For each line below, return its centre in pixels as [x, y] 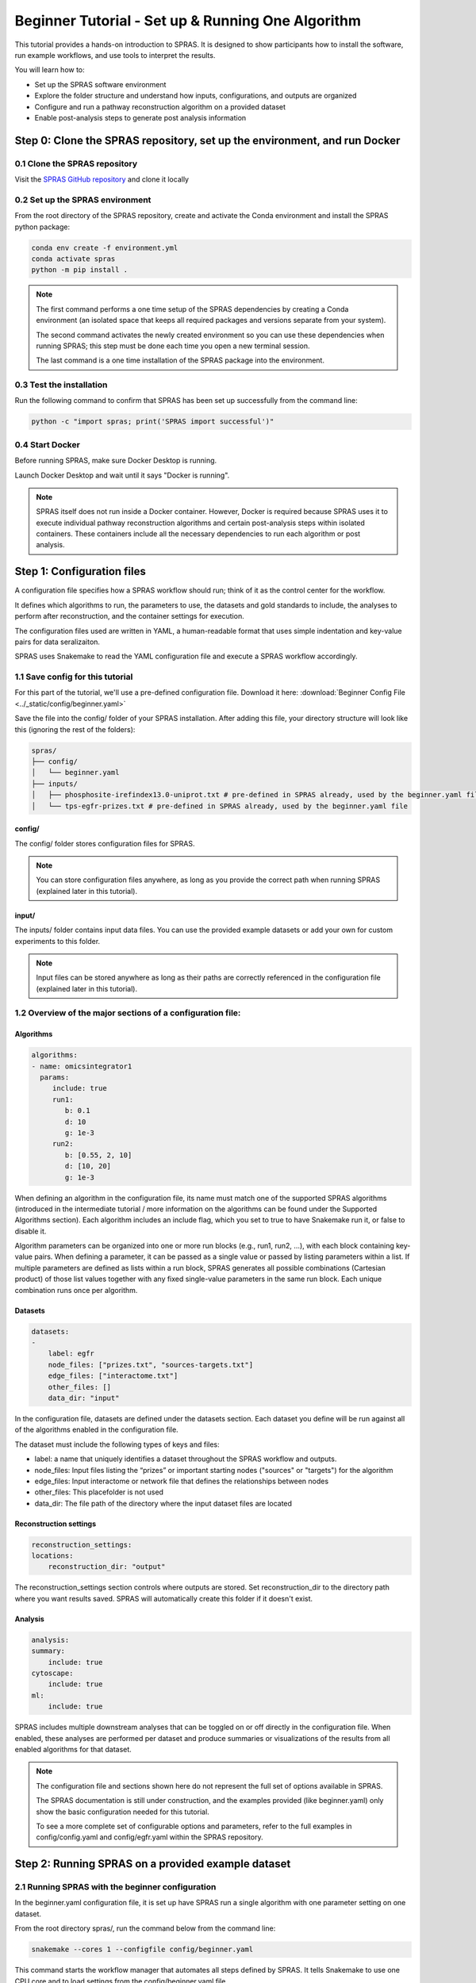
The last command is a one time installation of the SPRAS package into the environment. [180, 360]
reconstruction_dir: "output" [107, 1567]
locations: [52, 1556]
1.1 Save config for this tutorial [74, 677]
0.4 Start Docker [48, 444]
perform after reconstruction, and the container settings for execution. [130, 616]
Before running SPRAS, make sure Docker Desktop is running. [116, 461]
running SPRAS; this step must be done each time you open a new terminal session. [173, 346]
